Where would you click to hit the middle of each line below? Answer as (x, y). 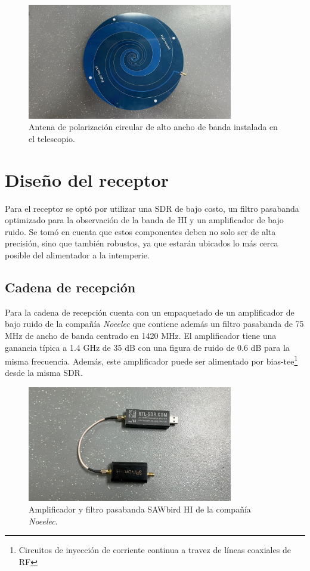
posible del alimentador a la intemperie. (77, 255)
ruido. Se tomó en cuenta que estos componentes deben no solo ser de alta (140, 231)
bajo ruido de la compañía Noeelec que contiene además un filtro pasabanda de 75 (154, 324)
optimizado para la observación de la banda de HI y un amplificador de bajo (144, 220)
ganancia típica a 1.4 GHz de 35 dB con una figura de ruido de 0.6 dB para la (147, 347)
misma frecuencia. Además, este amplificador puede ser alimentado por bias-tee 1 (151, 360)
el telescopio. (52, 138)
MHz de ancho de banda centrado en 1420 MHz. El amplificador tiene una (141, 336)
